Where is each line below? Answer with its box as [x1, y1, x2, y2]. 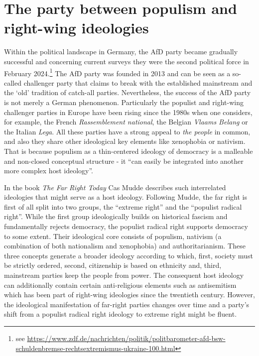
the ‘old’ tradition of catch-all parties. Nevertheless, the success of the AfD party [4, 87, 251, 98]
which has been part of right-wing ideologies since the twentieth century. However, [4, 289, 255, 300]
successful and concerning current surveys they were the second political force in [4, 56, 249, 66]
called [4, 77, 21, 88]
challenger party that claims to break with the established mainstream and [23, 77, 253, 88]
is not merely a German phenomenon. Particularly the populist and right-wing [4, 97, 244, 107]
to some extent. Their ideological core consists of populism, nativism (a [4, 231, 222, 241]
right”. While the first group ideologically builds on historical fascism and [4, 211, 228, 222]
